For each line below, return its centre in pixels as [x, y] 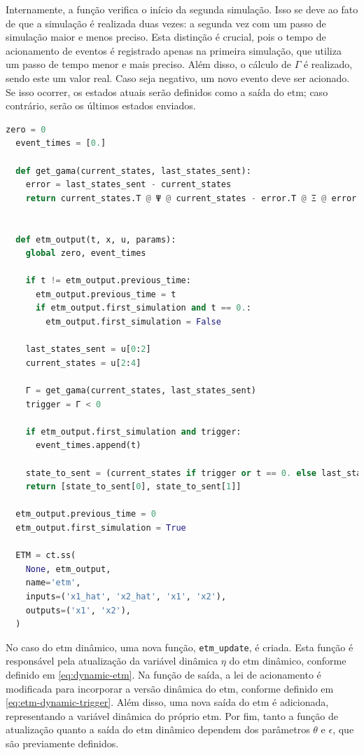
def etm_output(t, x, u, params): [96, 239]
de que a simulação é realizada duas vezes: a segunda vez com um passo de [166, 23]
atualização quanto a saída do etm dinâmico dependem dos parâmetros [158, 729]
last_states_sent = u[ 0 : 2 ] [88, 349]
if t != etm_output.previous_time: [108, 281]
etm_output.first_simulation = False [133, 322]
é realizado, [328, 64]
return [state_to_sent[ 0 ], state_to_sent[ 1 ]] [133, 487]
